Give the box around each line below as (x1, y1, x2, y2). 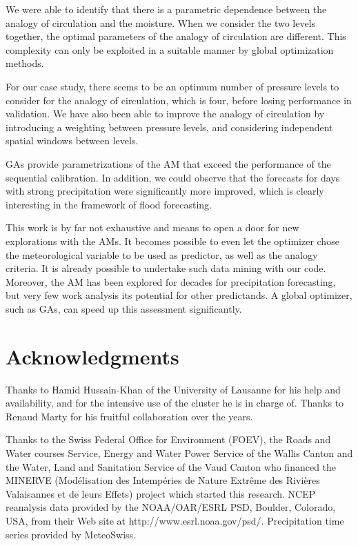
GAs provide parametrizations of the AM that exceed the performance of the (6, 156, 331, 170)
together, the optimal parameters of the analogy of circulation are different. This (6, 29, 346, 43)
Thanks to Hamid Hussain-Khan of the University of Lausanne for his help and (6, 382, 341, 396)
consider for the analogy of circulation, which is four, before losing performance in (6, 92, 352, 107)
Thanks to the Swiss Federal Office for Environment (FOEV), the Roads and (6, 432, 331, 447)
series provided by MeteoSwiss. (6, 527, 136, 541)
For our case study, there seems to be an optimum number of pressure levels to (6, 79, 339, 93)
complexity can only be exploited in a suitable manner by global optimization (6, 42, 334, 57)
